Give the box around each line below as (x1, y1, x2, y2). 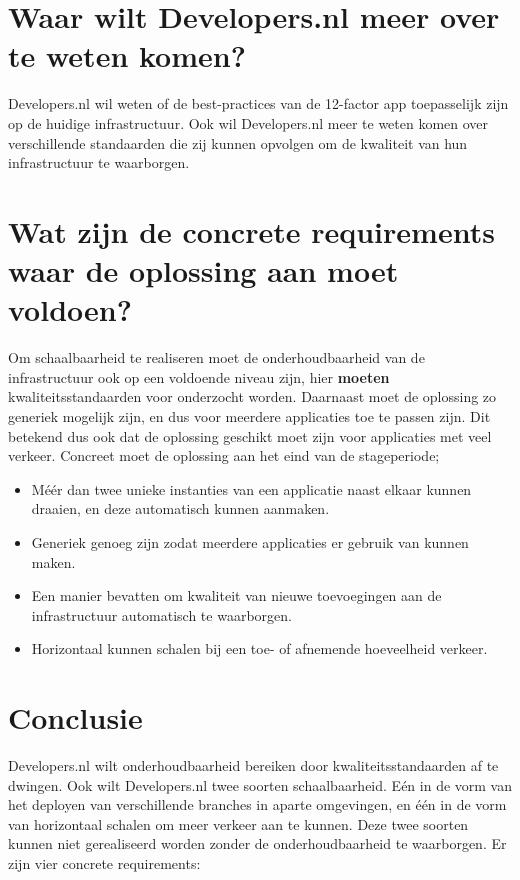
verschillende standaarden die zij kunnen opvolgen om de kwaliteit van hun (8, 132, 468, 153)
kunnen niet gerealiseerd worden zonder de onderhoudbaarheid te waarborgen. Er (8, 833, 507, 854)
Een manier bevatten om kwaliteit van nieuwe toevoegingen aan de (31, 585, 442, 606)
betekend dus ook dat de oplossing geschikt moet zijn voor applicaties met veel (8, 425, 492, 446)
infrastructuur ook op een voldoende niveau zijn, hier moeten (8, 366, 390, 387)
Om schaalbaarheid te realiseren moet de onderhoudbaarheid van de (8, 347, 425, 368)
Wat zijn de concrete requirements (8, 210, 495, 251)
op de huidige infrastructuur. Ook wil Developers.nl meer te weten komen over (8, 112, 489, 133)
